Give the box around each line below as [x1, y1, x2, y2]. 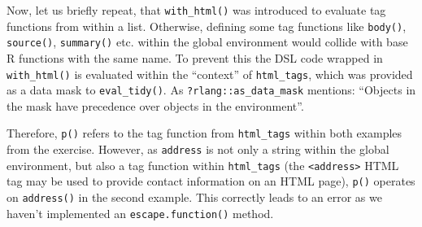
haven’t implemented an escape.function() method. [7, 204, 274, 221]
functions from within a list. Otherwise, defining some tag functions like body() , [7, 17, 407, 34]
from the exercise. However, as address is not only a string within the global [7, 141, 389, 158]
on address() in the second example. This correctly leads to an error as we [7, 189, 382, 206]
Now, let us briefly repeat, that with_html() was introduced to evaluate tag [7, 2, 386, 18]
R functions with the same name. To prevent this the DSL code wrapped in [7, 49, 383, 66]
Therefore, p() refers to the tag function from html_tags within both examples [7, 124, 402, 142]
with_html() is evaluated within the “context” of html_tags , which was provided [7, 65, 413, 82]
